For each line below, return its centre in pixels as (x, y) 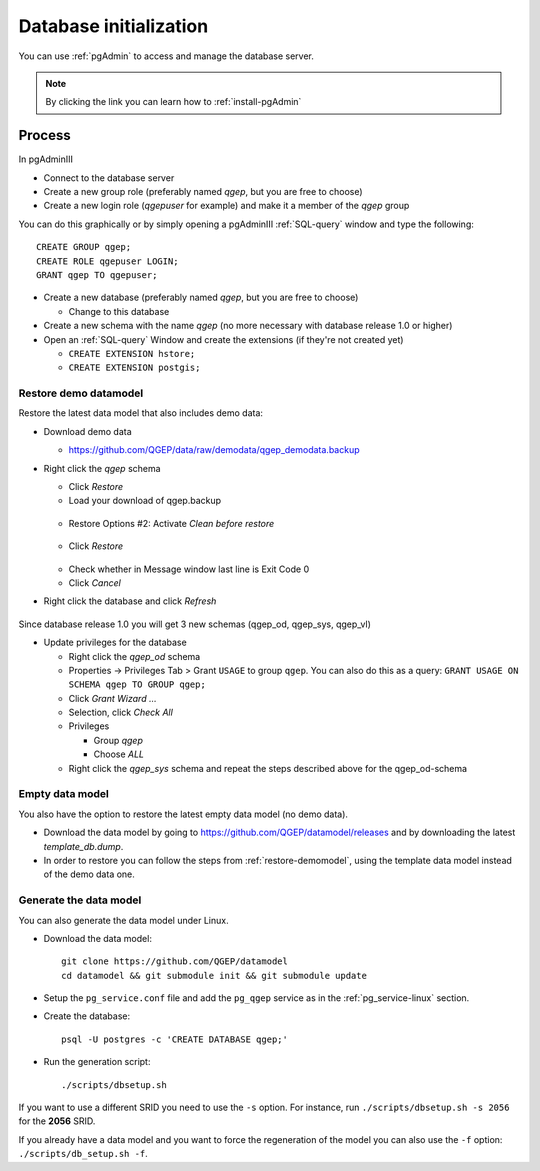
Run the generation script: (97, 1062)
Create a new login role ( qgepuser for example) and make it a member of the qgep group (226, 206)
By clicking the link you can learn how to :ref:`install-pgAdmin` (173, 102)
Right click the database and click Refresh (130, 601)
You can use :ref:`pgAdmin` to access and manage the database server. (166, 56)
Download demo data (87, 431)
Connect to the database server (109, 177)
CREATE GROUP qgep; (84, 247)
